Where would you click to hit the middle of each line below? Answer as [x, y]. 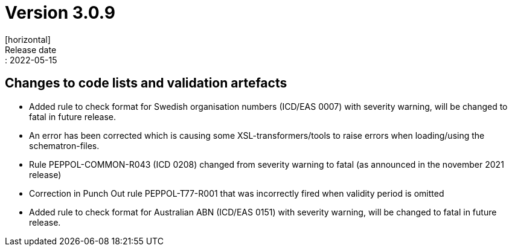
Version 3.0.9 [60, 13]
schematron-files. [64, 145]
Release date [31, 49]
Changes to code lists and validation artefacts [146, 83]
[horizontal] [28, 39]
